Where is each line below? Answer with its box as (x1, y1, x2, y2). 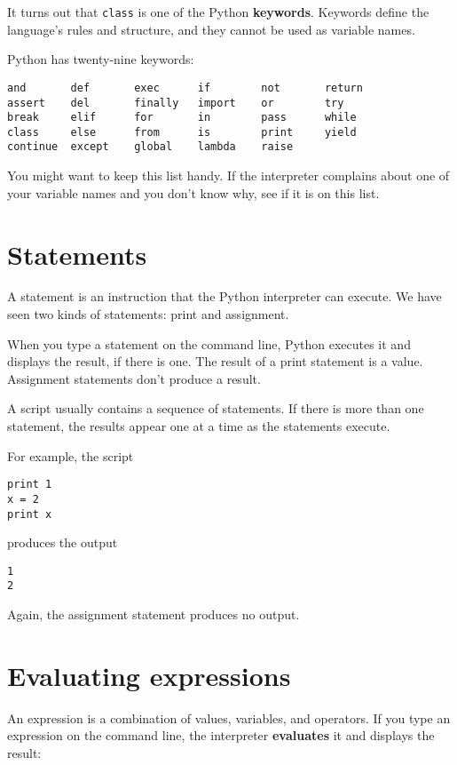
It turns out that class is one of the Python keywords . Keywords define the (7, 3, 429, 20)
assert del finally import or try (7, 96, 344, 109)
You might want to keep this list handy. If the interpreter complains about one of (7, 166, 450, 185)
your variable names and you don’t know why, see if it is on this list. (7, 183, 380, 202)
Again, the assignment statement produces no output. (7, 605, 300, 624)
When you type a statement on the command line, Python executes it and (7, 334, 411, 353)
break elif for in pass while (7, 111, 357, 124)
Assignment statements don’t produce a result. (7, 369, 261, 387)
